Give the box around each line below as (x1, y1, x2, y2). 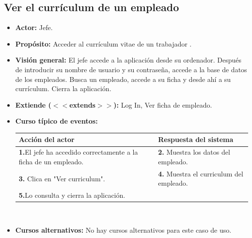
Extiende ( (15, 99, 51, 110)
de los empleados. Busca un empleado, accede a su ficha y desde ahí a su (15, 74, 231, 84)
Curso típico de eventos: (15, 116, 98, 126)
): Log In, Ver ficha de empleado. (113, 99, 212, 110)
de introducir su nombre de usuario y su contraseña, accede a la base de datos (15, 64, 247, 74)
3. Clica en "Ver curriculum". (18, 173, 105, 183)
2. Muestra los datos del (158, 147, 230, 157)
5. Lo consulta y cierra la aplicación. (18, 190, 126, 200)
